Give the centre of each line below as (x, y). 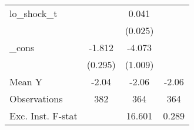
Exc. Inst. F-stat (44, 116)
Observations (36, 99)
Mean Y (26, 81)
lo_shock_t (34, 13)
